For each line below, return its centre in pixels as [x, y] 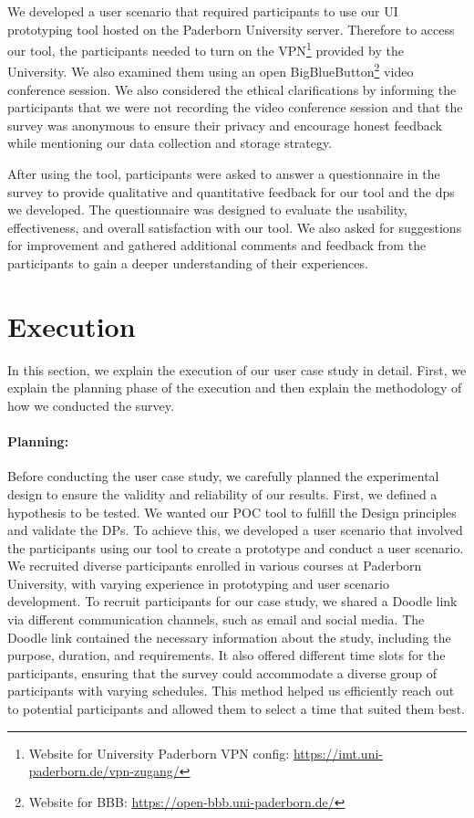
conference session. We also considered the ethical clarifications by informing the [232, 89]
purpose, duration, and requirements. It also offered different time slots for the [227, 655]
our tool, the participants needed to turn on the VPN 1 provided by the [206, 49]
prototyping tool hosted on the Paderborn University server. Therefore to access [231, 29]
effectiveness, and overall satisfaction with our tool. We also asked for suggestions [235, 227]
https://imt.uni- [338, 753]
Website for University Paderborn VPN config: [159, 753]
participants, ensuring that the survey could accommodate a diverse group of [222, 672]
